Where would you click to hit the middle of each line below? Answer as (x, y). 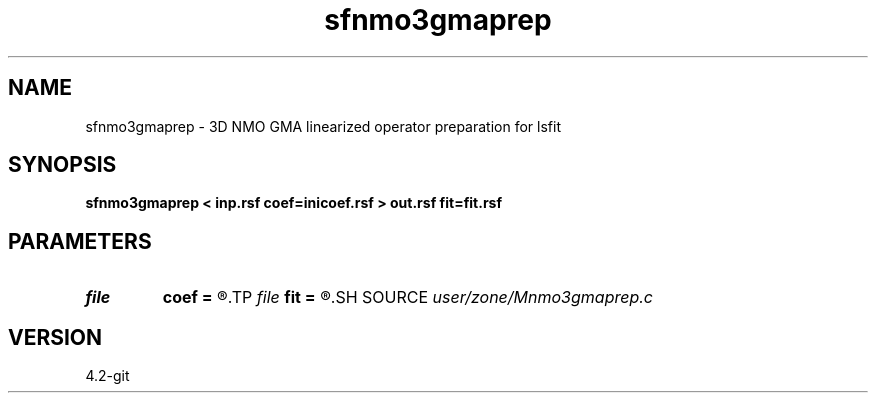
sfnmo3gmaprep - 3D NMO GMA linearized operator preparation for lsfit (323, 126)
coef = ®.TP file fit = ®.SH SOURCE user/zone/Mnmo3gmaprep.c (407, 297)
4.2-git (107, 376)
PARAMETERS (80, 241)
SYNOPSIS (62, 165)
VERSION (55, 337)
